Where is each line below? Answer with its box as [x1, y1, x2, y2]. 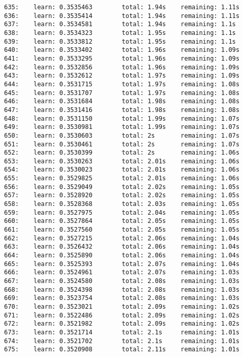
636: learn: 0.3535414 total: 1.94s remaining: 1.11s [4, 12, 240, 20]
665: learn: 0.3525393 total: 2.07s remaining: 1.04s [4, 260, 240, 268]
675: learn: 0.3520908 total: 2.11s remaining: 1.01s [4, 346, 240, 353]
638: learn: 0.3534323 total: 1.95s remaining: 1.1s [4, 29, 236, 36]
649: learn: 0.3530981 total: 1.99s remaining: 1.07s [4, 123, 240, 131]
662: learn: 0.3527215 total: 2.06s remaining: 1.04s [4, 234, 240, 242]
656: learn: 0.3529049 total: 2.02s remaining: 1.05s [4, 183, 240, 191]
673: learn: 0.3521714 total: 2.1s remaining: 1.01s [4, 328, 240, 336]
